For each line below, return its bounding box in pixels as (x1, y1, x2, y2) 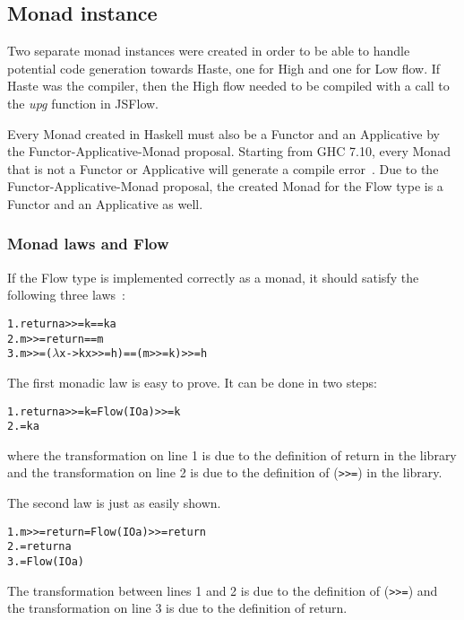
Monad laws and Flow (7, 232, 169, 255)
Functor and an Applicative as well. (7, 194, 203, 213)
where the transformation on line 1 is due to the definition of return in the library (7, 445, 457, 464)
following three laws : (7, 285, 125, 304)
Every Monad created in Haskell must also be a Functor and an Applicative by (7, 124, 440, 143)
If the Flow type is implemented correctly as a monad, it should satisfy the (7, 267, 419, 286)
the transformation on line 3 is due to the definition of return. (7, 598, 348, 617)
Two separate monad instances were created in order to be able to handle (7, 41, 410, 60)
